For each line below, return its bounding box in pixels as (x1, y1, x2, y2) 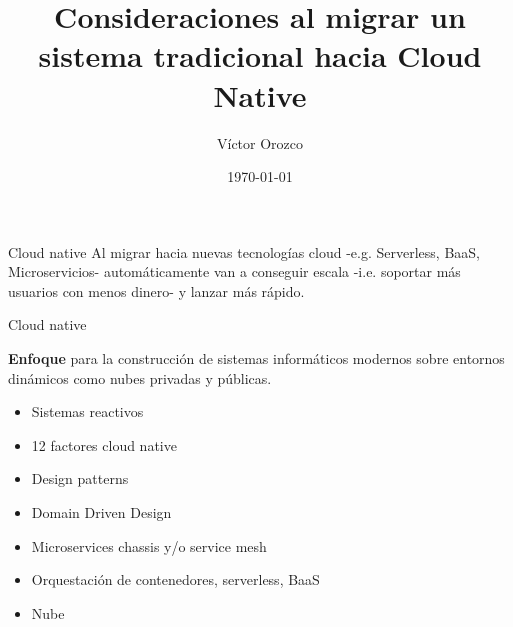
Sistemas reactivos (31, 401, 144, 422)
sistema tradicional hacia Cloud (38, 35, 482, 76)
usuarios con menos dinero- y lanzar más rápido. (8, 280, 305, 301)
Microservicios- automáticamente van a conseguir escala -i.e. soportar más (8, 261, 461, 282)
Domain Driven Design (31, 502, 172, 523)
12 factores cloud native (31, 434, 177, 455)
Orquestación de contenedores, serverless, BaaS (31, 569, 320, 590)
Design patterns (31, 468, 129, 489)
